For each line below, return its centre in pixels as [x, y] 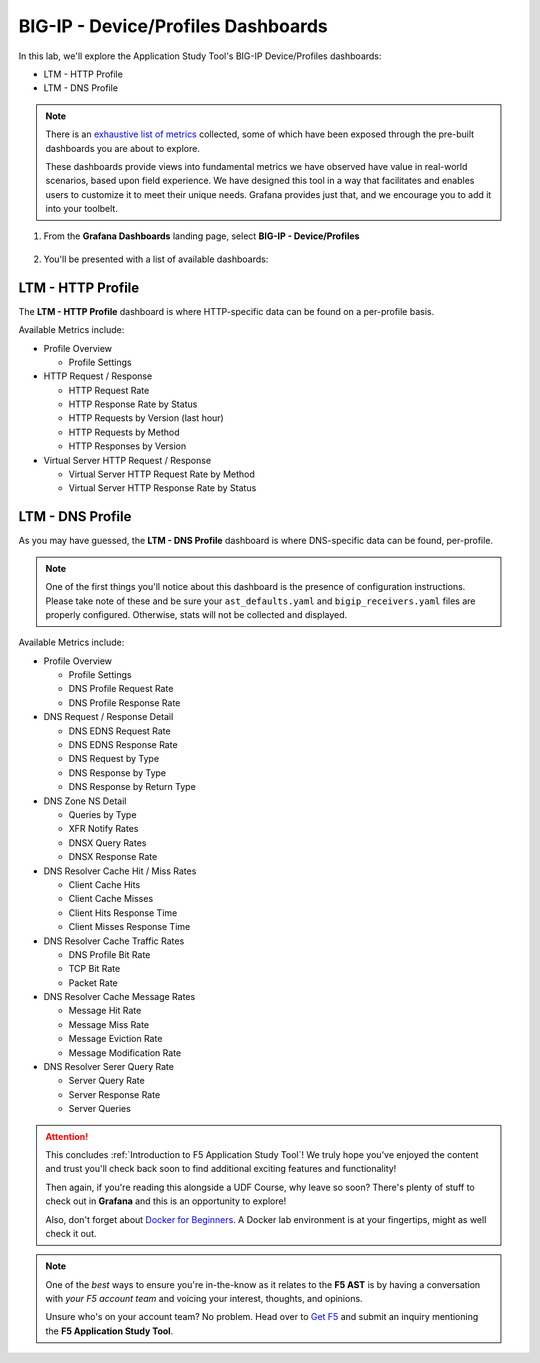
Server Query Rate [106, 1081]
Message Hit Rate [105, 1011]
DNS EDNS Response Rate [123, 745]
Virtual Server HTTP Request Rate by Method [161, 474]
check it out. [71, 1233]
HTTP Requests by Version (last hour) [146, 418]
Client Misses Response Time [129, 927]
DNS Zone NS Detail [85, 801]
